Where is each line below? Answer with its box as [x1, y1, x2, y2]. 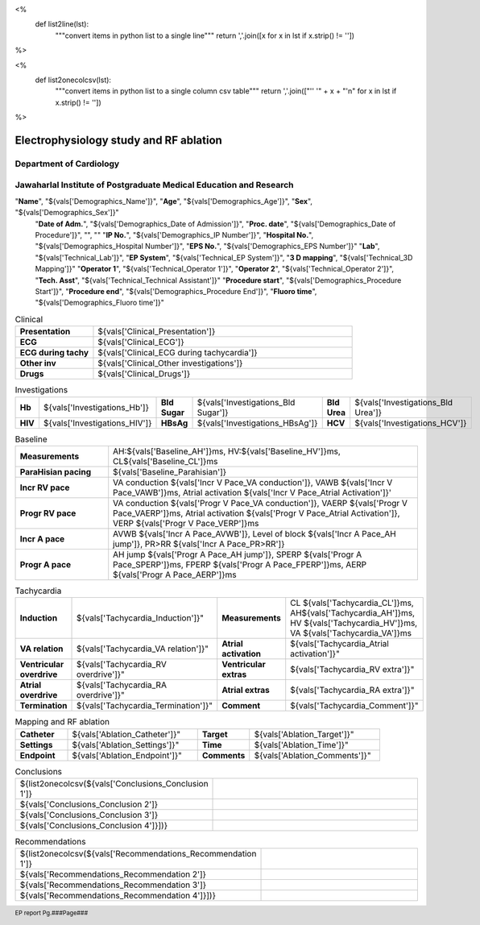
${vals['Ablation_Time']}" [254, 739, 350, 750]
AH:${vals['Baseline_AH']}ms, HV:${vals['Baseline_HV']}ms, [113, 446, 341, 457]
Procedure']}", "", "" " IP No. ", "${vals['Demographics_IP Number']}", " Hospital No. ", [35, 230, 314, 240]
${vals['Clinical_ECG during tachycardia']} [97, 347, 258, 359]
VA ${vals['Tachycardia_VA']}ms [290, 628, 412, 639]
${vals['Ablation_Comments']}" [254, 749, 371, 761]
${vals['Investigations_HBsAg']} [197, 417, 318, 429]
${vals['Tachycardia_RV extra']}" [290, 664, 415, 675]
